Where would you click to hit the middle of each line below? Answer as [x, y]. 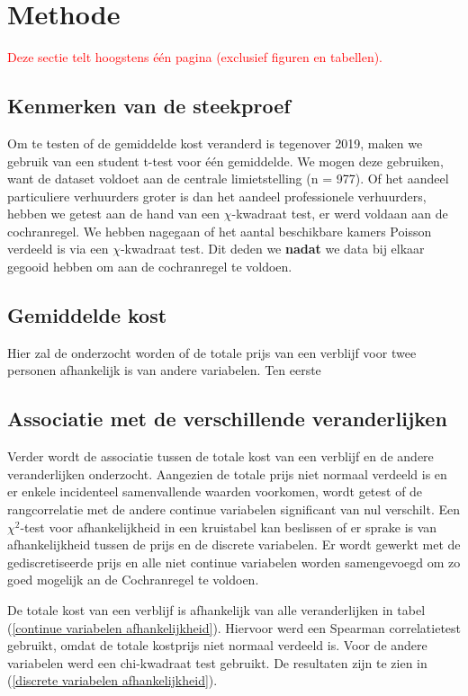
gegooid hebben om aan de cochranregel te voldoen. [150, 267]
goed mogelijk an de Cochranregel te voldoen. [133, 580]
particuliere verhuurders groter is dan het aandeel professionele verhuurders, [217, 196]
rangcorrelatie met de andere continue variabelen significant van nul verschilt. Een [234, 509]
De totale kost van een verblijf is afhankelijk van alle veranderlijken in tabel [216, 610]
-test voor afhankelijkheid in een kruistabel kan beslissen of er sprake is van [229, 526]
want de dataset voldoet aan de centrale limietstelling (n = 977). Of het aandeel [228, 178]
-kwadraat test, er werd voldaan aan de [340, 214]
